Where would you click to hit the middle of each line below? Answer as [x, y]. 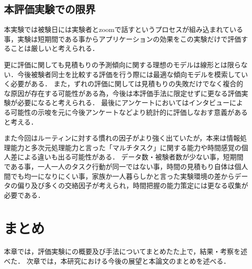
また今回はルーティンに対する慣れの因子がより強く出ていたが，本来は [115, 138]
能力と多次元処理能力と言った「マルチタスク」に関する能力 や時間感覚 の [126, 147]
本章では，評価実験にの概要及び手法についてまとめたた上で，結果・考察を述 [126, 251]
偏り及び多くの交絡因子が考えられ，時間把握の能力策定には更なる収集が [133, 185]
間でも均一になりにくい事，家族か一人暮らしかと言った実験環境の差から [119, 176]
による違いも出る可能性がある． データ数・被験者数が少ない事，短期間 [130, 157]
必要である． [24, 195]
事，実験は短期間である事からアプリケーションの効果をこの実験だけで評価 [123, 39]
